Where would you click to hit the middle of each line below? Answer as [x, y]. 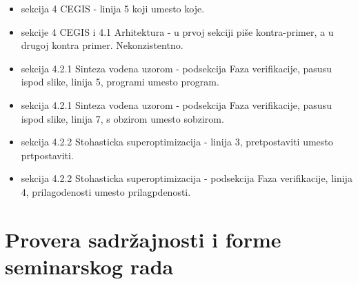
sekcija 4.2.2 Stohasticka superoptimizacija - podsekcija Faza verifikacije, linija [187, 178]
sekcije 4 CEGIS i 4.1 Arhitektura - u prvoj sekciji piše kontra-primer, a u [177, 31]
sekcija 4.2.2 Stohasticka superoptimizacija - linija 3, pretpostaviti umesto [177, 142]
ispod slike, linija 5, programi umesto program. [120, 82]
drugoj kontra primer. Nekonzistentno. [102, 45]
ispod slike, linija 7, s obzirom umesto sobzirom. [122, 118]
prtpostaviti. [47, 155]
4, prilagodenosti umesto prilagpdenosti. [106, 191]
